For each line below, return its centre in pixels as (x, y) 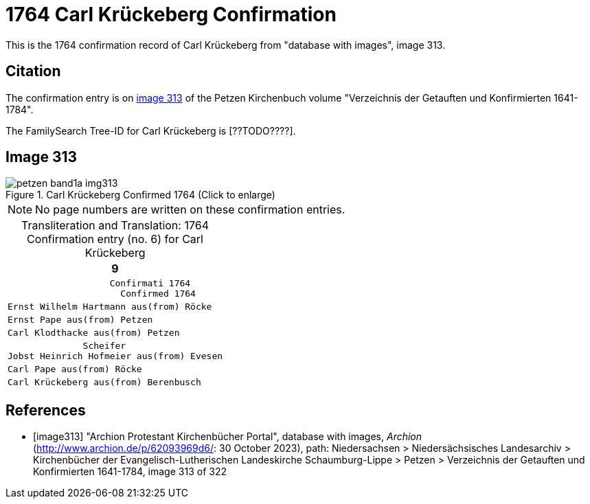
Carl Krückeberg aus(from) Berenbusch (104, 382)
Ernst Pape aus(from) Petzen (80, 320)
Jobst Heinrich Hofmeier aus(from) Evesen (115, 356)
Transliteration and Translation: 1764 (115, 226)
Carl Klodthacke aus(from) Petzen (94, 333)
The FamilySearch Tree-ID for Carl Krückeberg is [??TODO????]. (151, 130)
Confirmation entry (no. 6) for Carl (115, 239)
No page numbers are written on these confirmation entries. (190, 210)
